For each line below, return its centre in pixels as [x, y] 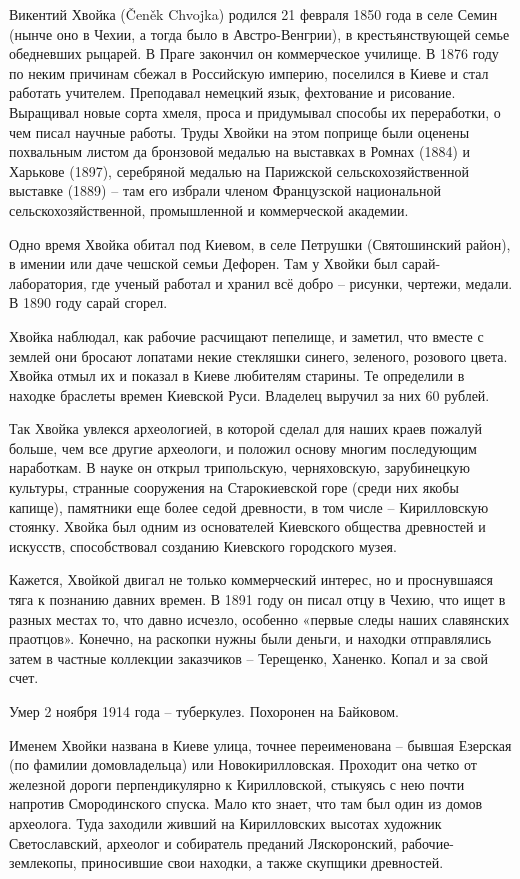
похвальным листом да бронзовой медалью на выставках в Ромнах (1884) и [240, 151]
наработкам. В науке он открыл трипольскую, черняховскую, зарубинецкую [240, 467]
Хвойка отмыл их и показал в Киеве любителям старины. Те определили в [237, 375]
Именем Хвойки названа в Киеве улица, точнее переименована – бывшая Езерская [260, 744]
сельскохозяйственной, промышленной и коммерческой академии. [209, 209]
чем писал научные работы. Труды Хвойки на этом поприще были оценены [239, 131]
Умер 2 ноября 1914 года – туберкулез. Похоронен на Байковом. [204, 711]
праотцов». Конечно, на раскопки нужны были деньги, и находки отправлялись [250, 638]
